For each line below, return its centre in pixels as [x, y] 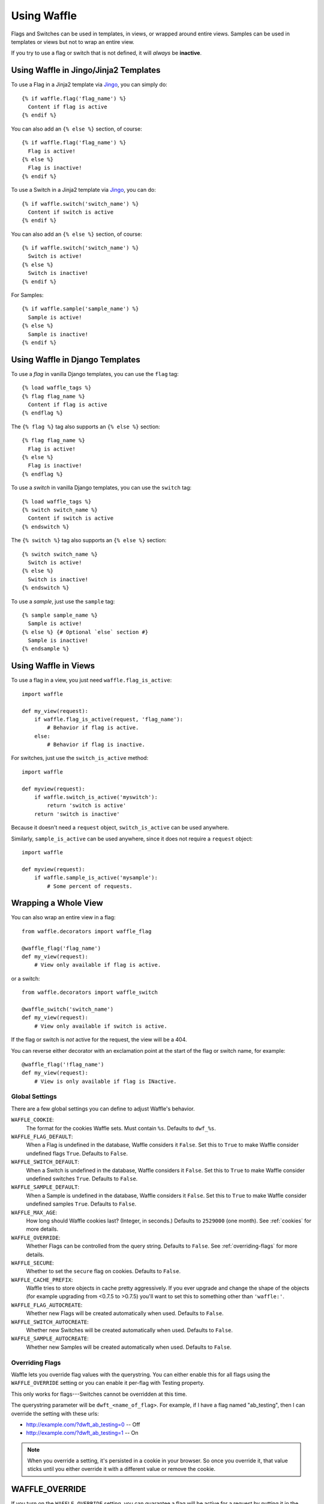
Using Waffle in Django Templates [76, 359]
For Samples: [27, 295]
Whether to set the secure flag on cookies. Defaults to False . [103, 1271]
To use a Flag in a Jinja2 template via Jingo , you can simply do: [89, 85]
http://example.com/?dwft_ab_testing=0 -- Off [83, 1424]
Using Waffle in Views [53, 666]
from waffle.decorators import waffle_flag [87, 931]
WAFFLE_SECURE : [32, 1263]
